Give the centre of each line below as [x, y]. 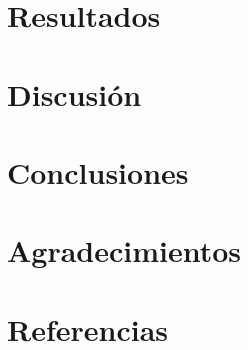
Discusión [74, 93]
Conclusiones [98, 171]
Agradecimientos [124, 250]
